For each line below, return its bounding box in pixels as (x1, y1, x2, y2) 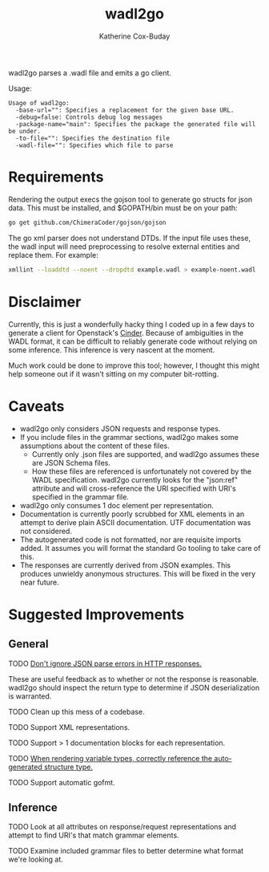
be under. (8, 127, 42, 135)
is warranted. (8, 691, 52, 701)
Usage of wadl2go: (8, 99, 70, 107)
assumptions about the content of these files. (19, 441, 170, 450)
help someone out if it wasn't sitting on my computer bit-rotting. (8, 369, 219, 378)
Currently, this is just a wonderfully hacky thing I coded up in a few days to (8, 319, 255, 329)
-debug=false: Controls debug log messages (15, 113, 163, 121)
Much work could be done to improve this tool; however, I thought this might (8, 361, 260, 370)
